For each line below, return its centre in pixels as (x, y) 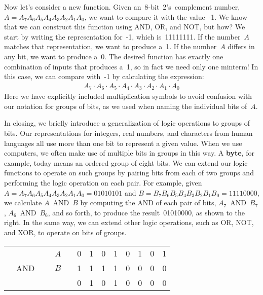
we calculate (23, 202)
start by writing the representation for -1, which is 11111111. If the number (122, 36)
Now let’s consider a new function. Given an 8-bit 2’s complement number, (122, 7)
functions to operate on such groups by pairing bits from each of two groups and (129, 173)
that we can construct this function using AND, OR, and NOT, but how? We (125, 27)
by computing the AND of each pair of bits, (148, 202)
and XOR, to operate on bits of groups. (65, 232)
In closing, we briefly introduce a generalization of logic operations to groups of (127, 123)
